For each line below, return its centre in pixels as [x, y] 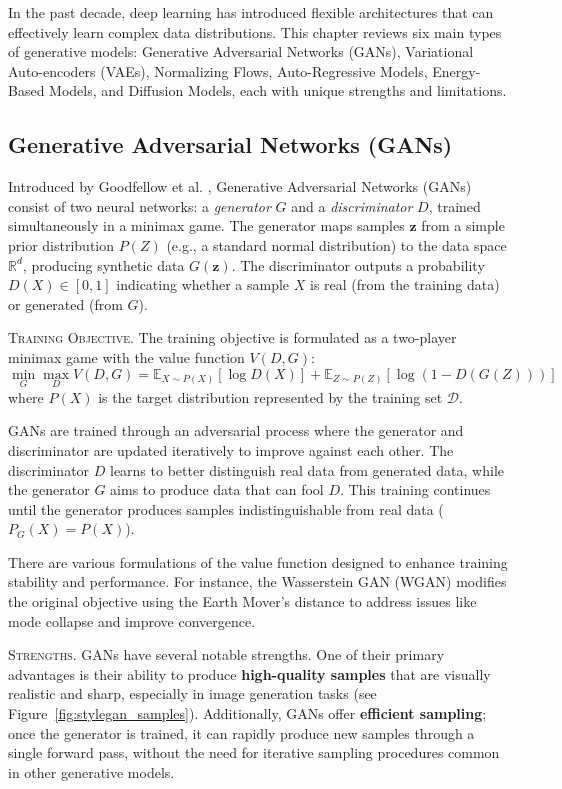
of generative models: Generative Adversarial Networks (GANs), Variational [241, 51]
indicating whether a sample [203, 284]
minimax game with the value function [126, 356]
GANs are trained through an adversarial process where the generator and [236, 430]
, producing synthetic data [103, 264]
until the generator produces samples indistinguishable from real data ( [226, 508]
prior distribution [61, 244]
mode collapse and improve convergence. [132, 620]
